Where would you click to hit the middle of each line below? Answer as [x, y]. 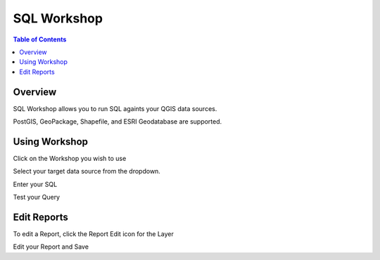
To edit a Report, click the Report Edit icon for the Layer [93, 234]
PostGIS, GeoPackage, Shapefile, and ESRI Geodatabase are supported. [118, 122]
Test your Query [36, 197]
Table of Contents [40, 39]
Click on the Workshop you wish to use [70, 158]
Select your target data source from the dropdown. [87, 171]
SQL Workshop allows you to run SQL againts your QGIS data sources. [115, 108]
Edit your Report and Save [51, 247]
